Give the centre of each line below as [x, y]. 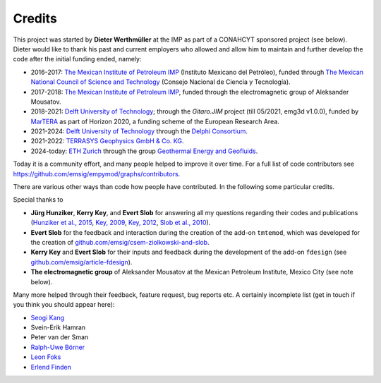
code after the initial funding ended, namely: [77, 59]
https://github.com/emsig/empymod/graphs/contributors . [97, 174]
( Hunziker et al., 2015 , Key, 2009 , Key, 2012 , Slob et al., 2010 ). [121, 223]
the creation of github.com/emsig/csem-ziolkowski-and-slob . [120, 242]
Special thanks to [38, 200]
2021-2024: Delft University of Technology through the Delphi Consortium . [139, 131]
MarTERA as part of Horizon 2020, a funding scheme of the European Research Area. [155, 121]
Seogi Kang [48, 317]
